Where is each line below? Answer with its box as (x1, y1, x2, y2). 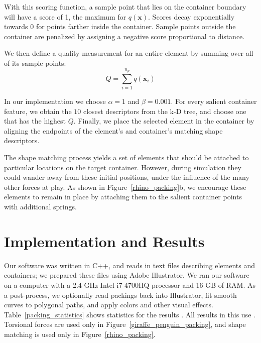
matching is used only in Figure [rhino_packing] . (4, 328, 156, 339)
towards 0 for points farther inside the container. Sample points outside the (4, 21, 236, 32)
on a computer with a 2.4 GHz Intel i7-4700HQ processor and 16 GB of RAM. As (4, 279, 256, 290)
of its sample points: (4, 57, 66, 68)
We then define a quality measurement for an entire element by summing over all (4, 48, 253, 58)
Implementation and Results (4, 231, 205, 251)
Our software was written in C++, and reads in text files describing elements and (4, 260, 255, 270)
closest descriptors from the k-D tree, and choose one (83, 105, 246, 116)
